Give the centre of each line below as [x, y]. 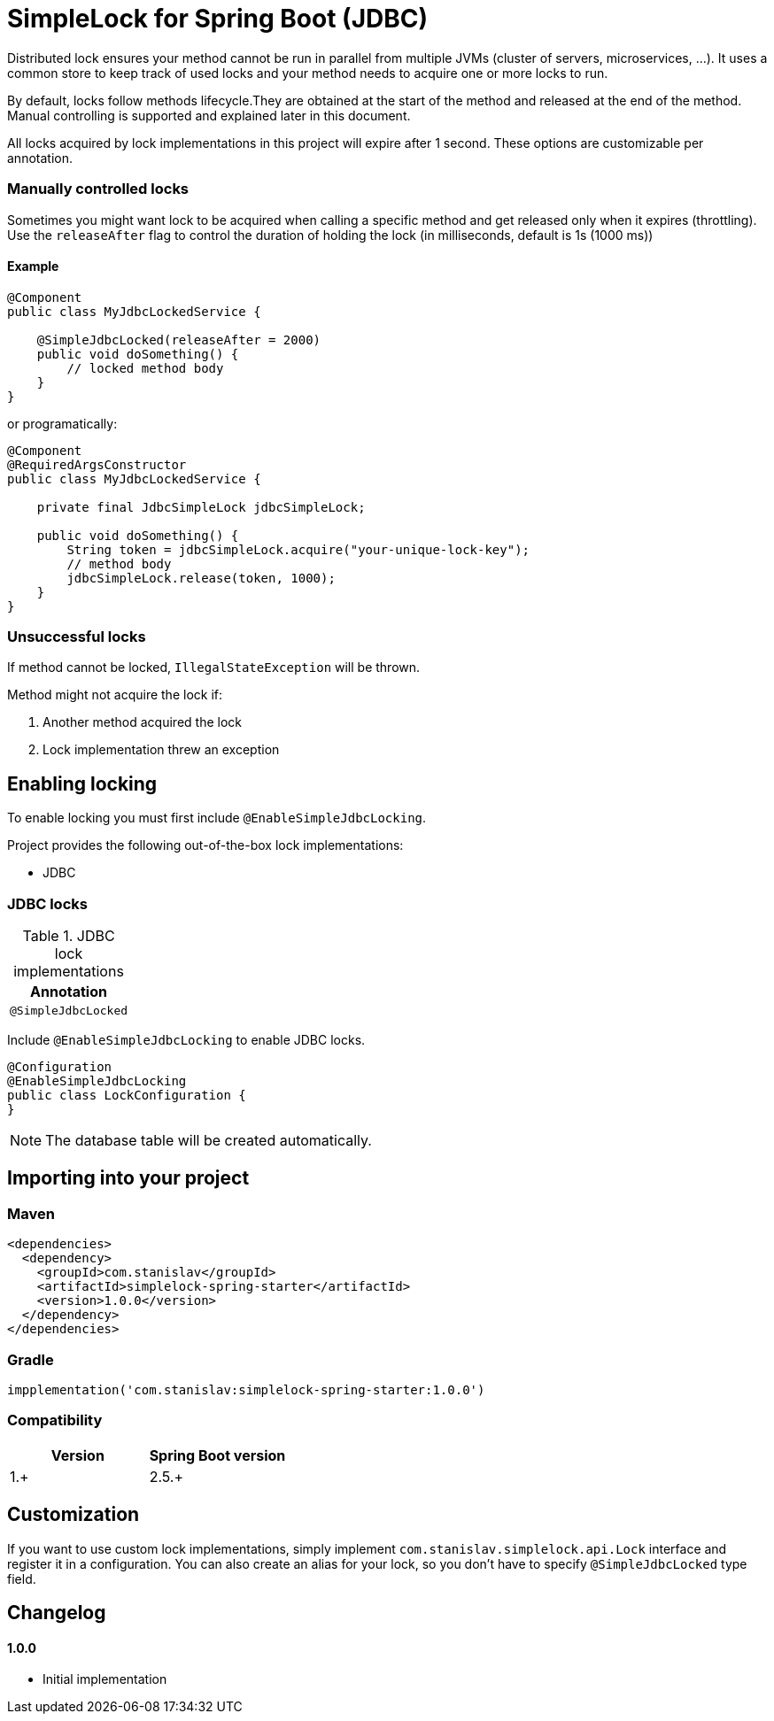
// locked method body [145, 368]
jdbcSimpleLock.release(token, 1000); [201, 578]
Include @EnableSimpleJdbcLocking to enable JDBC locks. [186, 1040]
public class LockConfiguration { [127, 1096]
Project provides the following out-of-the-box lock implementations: [205, 845]
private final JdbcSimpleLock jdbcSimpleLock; [201, 507]
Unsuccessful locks [77, 637]
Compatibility [55, 1420]
